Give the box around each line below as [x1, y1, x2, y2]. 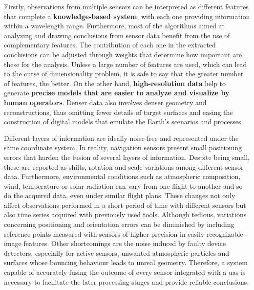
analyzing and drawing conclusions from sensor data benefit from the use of [4, 30, 230, 40]
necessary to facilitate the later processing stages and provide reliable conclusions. [4, 276, 249, 287]
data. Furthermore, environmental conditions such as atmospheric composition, [4, 171, 241, 181]
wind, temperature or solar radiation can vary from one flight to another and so [4, 180, 243, 191]
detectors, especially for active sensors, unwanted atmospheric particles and [4, 247, 230, 258]
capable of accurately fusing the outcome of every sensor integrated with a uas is [4, 267, 246, 277]
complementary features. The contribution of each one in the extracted [4, 40, 216, 50]
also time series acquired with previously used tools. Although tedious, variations [4, 209, 247, 220]
